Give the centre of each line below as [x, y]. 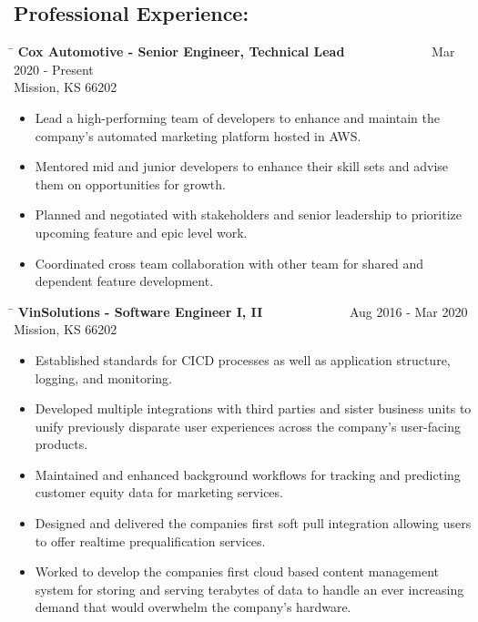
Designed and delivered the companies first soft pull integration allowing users [253, 523]
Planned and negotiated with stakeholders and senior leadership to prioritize [248, 214]
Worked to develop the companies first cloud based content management [237, 571]
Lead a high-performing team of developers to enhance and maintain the [237, 117]
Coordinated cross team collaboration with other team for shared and [229, 263]
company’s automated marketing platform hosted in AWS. [198, 135]
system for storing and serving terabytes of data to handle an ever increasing [249, 589]
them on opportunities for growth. [130, 184]
